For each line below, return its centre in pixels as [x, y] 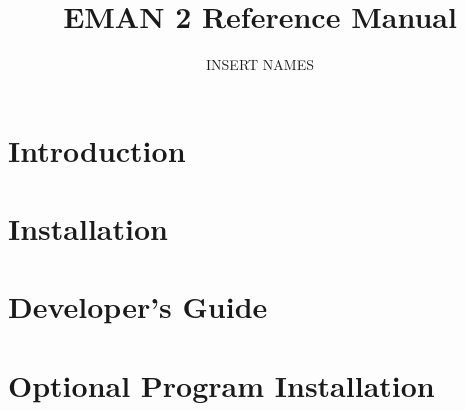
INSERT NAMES [260, 64]
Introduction [97, 149]
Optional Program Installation [221, 384]
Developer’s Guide [138, 306]
